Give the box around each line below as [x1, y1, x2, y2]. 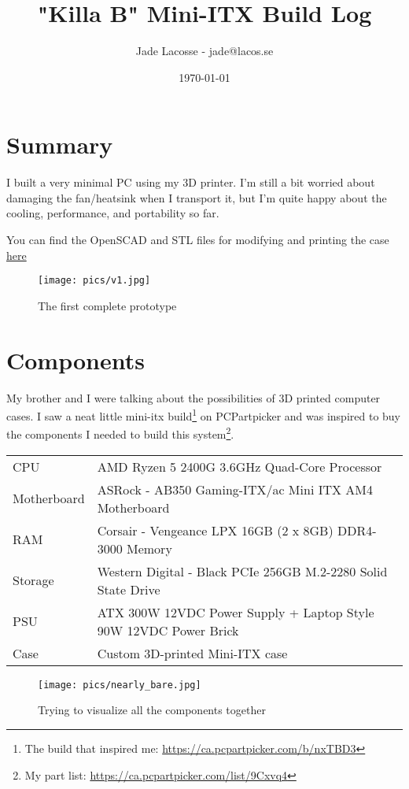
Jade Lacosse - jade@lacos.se [135, 43, 274, 59]
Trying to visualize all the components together [38, 702, 266, 718]
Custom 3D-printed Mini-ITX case [97, 643, 288, 662]
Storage [13, 571, 54, 590]
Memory [127, 539, 172, 557]
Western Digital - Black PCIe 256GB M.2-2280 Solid [97, 561, 388, 580]
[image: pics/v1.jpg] [38, 275, 151, 287]
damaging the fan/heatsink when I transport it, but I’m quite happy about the [6, 189, 387, 206]
